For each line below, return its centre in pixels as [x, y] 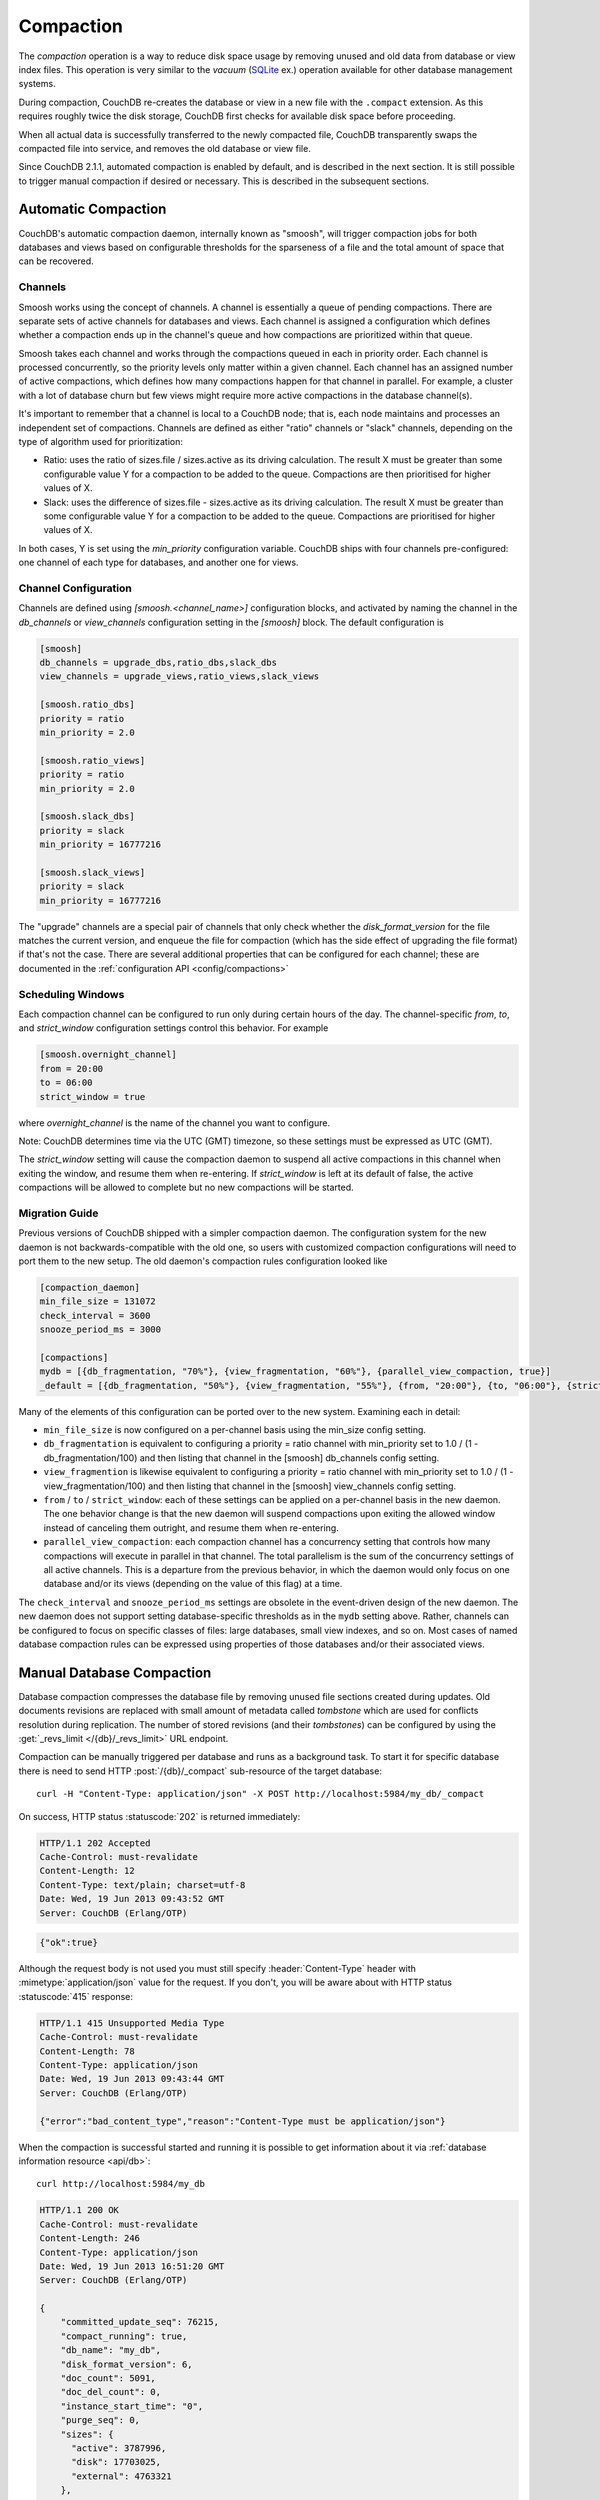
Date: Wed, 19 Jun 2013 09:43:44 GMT [132, 2079]
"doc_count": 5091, [108, 2378]
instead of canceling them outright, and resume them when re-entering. [191, 1527]
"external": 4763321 [121, 2476]
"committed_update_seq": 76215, [140, 2322]
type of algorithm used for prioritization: [101, 442]
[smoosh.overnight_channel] [108, 1054]
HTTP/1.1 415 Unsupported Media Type [132, 2023]
